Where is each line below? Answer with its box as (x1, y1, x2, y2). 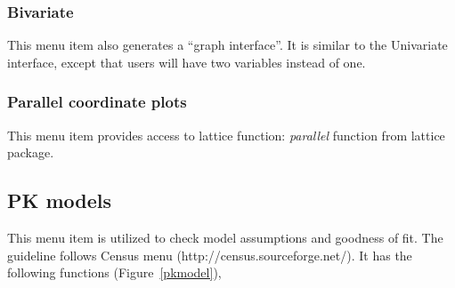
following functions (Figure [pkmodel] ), (7, 263, 222, 282)
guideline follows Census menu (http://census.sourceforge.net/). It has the (7, 245, 412, 264)
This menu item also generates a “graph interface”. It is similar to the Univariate (7, 36, 448, 54)
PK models (7, 187, 112, 214)
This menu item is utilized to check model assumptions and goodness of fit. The (7, 228, 443, 247)
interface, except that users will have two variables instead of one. (7, 52, 366, 71)
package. (7, 143, 54, 162)
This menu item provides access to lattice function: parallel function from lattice (7, 125, 445, 144)
